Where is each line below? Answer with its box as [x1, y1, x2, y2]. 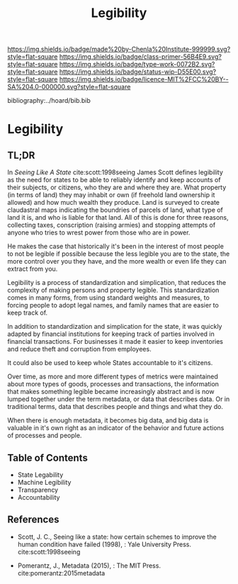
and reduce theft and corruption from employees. [7, 345, 152, 354]
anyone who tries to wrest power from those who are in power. [7, 228, 191, 237]
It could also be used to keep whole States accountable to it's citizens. [7, 359, 213, 367]
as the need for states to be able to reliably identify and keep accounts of [7, 176, 221, 184]
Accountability [17, 493, 60, 501]
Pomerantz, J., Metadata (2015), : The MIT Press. [17, 561, 161, 570]
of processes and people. [7, 431, 82, 440]
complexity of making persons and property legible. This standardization [7, 286, 220, 295]
